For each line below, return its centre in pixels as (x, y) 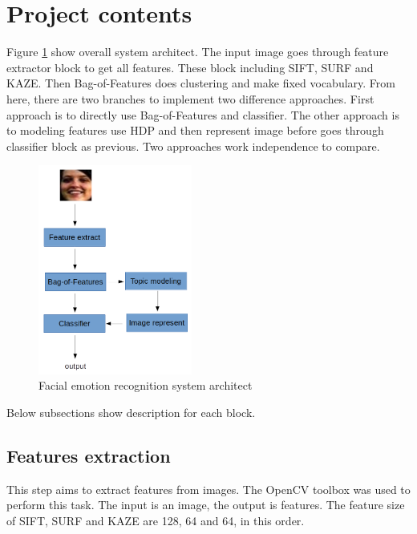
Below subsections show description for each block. (131, 412)
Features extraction (89, 455)
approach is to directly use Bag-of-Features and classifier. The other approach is (203, 114)
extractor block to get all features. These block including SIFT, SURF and (190, 67)
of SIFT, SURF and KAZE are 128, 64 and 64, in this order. (156, 520)
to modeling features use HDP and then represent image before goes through (195, 130)
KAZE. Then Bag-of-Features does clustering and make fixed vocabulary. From (201, 83)
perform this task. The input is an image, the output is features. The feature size (206, 505)
